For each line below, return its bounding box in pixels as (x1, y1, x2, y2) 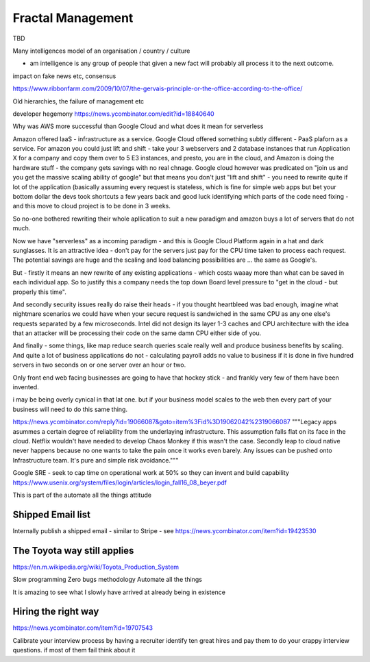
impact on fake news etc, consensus (12, 72, 116, 80)
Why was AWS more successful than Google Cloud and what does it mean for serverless (12, 122, 264, 130)
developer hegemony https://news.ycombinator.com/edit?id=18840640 (12, 110, 215, 118)
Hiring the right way (12, 606, 99, 617)
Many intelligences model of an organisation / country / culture (12, 47, 190, 55)
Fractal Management (12, 10, 134, 25)
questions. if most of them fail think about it (12, 646, 136, 654)
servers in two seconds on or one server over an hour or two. (12, 360, 186, 369)
